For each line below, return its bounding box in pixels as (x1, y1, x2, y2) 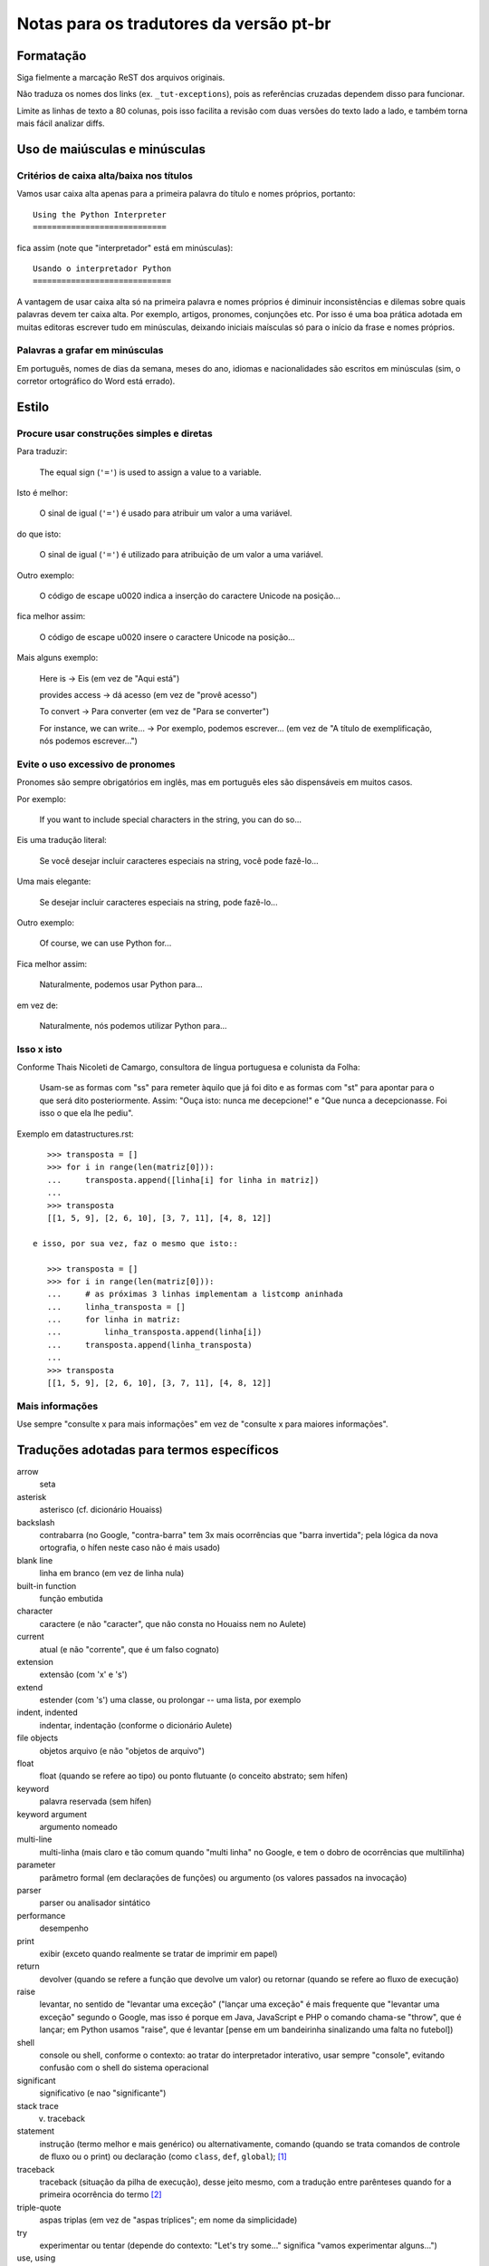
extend (16, 1681, 43, 1692)
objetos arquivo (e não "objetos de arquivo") (39, 1745, 206, 1756)
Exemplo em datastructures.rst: (16, 1128, 135, 1139)
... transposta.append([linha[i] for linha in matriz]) (46, 1175, 320, 1185)
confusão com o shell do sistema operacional (39, 2062, 209, 2073)
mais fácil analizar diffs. (16, 118, 105, 129)
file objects (16, 1732, 59, 1744)
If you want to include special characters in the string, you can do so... (39, 814, 302, 825)
